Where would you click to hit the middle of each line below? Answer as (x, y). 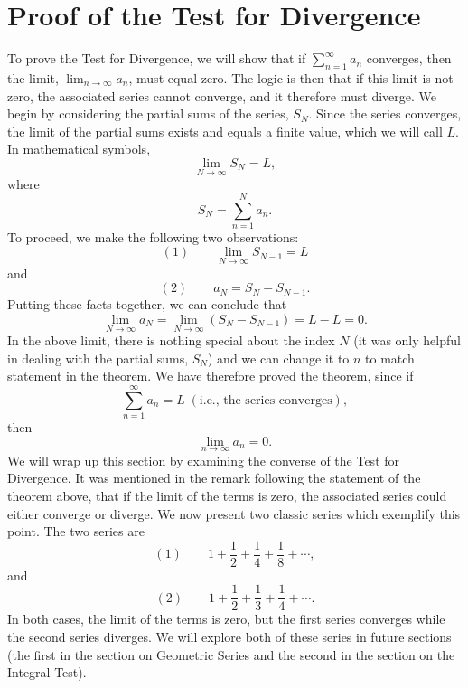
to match (390, 358)
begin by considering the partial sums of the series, (148, 113)
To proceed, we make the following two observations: (153, 236)
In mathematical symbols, (79, 149)
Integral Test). (47, 672)
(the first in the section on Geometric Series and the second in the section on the (231, 654)
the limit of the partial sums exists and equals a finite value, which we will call (225, 131)
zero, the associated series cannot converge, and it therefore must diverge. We (222, 95)
